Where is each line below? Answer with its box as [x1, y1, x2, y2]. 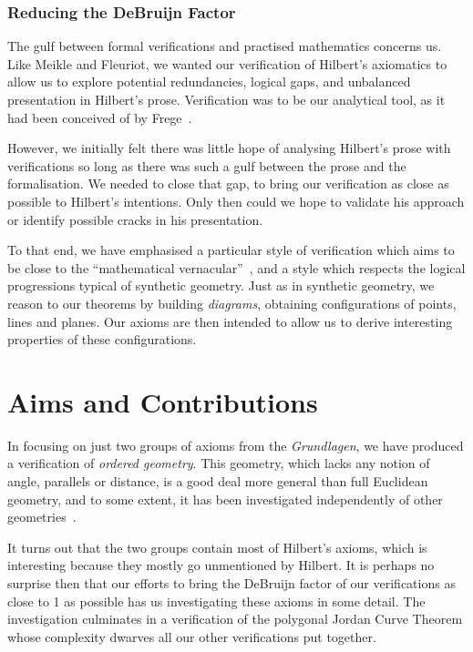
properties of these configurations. [7, 330, 197, 349]
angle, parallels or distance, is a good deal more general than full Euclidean [7, 472, 428, 491]
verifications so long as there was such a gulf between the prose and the [7, 156, 406, 175]
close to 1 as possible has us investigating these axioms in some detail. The [7, 591, 426, 610]
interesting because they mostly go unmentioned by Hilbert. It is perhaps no [7, 555, 435, 575]
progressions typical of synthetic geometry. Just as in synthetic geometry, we [7, 276, 435, 295]
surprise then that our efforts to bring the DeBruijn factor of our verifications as [7, 574, 456, 592]
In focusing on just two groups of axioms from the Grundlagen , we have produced [7, 435, 464, 454]
